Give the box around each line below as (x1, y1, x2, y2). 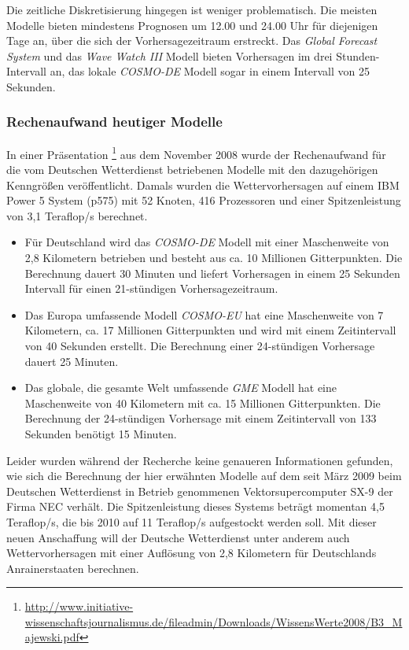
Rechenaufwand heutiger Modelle (6, 112, 223, 131)
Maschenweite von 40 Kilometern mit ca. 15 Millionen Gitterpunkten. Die (24, 394, 381, 411)
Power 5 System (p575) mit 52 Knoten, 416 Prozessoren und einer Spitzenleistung (6, 192, 401, 209)
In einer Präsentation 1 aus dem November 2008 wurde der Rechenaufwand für (6, 143, 386, 162)
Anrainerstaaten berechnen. (6, 560, 139, 576)
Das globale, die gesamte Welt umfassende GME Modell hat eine (24, 379, 337, 396)
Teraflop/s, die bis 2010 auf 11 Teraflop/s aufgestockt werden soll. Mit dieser (6, 513, 377, 530)
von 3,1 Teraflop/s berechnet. (6, 207, 148, 223)
